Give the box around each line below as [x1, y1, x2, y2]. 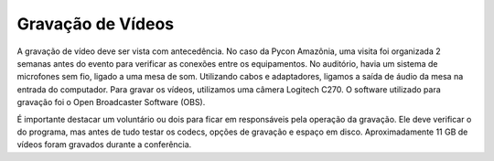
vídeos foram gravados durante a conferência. [16, 139, 192, 150]
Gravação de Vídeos [16, 14, 175, 34]
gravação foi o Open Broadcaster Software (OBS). [16, 97, 206, 108]
